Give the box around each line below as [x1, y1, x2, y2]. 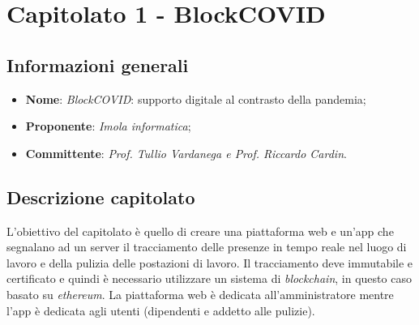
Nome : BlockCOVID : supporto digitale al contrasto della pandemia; [25, 90, 366, 107]
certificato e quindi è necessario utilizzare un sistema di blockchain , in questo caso [6, 270, 412, 287]
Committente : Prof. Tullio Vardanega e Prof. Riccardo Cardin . [25, 144, 347, 161]
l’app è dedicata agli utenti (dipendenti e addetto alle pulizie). [6, 301, 315, 319]
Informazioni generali [6, 52, 189, 77]
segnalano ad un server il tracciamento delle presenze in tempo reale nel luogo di [6, 238, 407, 255]
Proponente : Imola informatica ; [25, 118, 191, 135]
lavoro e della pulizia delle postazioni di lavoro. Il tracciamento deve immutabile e [6, 254, 413, 271]
